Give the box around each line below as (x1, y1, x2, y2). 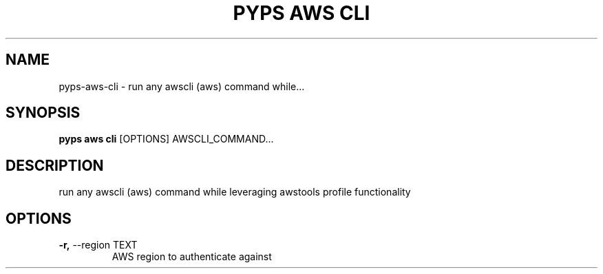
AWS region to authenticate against (112, 251, 272, 263)
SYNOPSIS (6, 104, 81, 122)
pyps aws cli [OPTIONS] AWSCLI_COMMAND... (59, 133, 274, 145)
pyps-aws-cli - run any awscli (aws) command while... (59, 80, 305, 92)
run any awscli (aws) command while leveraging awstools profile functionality (59, 186, 411, 198)
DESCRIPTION (6, 156, 104, 174)
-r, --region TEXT (59, 239, 138, 251)
